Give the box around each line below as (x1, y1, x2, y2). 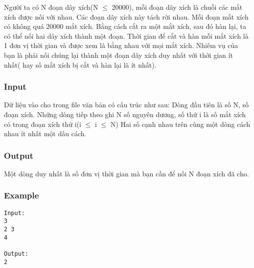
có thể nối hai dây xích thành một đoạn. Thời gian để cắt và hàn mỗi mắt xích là (4, 30, 249, 41)
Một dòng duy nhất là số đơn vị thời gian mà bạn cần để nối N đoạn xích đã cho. (4, 168, 249, 178)
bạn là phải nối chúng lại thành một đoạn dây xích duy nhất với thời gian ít (4, 49, 233, 60)
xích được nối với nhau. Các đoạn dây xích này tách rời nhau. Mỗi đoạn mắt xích (4, 11, 249, 22)
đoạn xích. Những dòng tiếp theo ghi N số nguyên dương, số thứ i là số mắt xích (4, 109, 246, 119)
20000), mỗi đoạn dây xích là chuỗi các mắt (112, 2, 243, 12)
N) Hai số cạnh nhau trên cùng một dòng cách (110, 119, 250, 129)
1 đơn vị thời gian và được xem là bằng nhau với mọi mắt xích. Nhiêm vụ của (4, 40, 238, 50)
